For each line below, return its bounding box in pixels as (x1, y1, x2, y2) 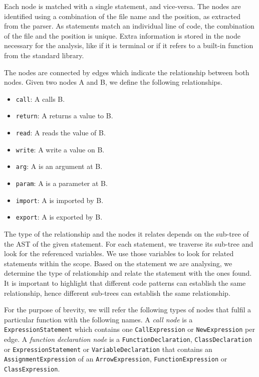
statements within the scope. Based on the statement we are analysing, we (4, 258, 232, 268)
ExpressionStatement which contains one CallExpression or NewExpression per (4, 324, 255, 334)
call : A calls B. (16, 93, 65, 104)
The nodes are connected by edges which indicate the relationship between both (4, 67, 249, 77)
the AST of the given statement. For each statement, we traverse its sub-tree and (4, 238, 253, 249)
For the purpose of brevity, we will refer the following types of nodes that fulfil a (4, 304, 251, 315)
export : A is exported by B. (16, 212, 103, 222)
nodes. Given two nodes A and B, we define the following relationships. (4, 77, 222, 87)
